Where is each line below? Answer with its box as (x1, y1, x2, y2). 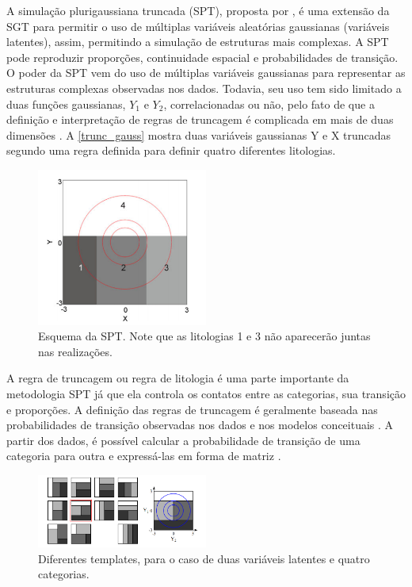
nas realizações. (38, 343, 113, 359)
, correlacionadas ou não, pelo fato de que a (163, 95, 375, 112)
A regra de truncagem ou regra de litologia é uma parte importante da (6, 370, 349, 386)
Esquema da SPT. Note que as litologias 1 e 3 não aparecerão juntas (38, 328, 371, 344)
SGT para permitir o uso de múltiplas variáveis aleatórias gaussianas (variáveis (6, 17, 390, 34)
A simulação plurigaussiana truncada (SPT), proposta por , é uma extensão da (6, 2, 390, 18)
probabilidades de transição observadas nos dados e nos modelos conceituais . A (6, 416, 394, 433)
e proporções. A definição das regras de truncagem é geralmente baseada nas (6, 401, 378, 417)
